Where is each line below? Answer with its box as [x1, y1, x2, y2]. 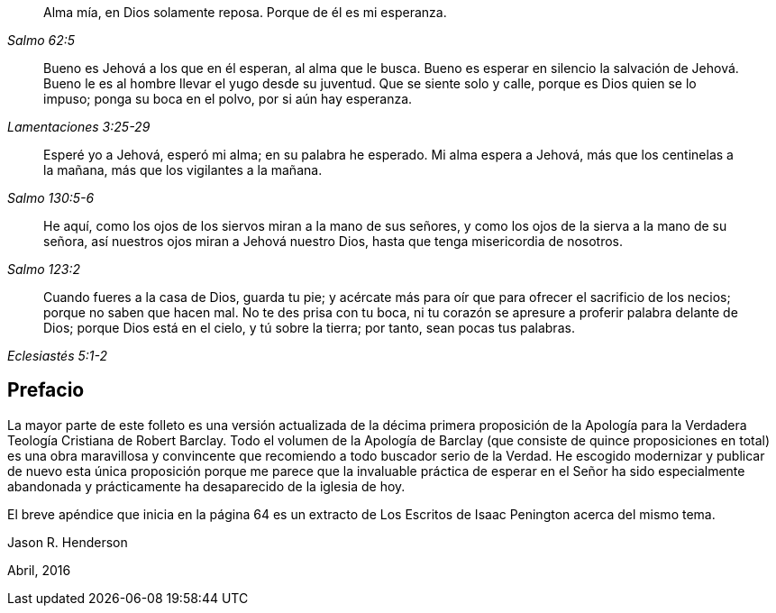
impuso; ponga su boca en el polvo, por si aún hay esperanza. [43, 91, 413, 106]
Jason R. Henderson [7, 534, 128, 550]
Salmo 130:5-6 [7, 190, 95, 206]
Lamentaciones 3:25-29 [7, 119, 151, 134]
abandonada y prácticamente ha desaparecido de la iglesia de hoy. [7, 478, 406, 494]
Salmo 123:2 [7, 261, 81, 277]
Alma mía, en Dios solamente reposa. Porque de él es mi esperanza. [43, 5, 447, 20]
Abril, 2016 [7, 562, 71, 578]
